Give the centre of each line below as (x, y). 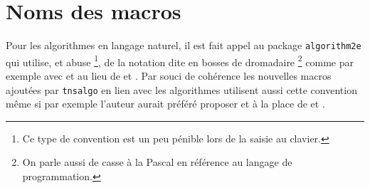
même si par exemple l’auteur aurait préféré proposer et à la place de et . (165, 104)
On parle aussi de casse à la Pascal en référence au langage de (157, 162)
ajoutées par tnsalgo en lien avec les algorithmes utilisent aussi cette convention (181, 89)
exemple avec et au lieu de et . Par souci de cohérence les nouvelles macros (169, 76)
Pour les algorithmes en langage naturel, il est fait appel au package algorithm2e (184, 45)
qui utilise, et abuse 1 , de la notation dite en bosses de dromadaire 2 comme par (180, 61)
